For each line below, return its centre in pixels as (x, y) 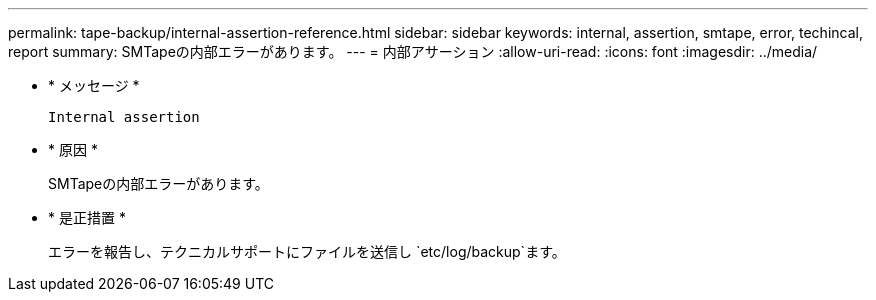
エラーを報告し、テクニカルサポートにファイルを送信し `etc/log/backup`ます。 (307, 251)
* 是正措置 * (87, 217)
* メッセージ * (94, 85)
